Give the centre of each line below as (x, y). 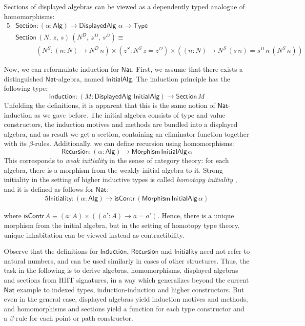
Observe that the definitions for (51, 251)
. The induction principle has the (181, 78)
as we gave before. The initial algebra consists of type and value (130, 114)
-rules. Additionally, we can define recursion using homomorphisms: (133, 143)
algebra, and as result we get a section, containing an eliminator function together (127, 133)
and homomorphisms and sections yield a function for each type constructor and (124, 308)
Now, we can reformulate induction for (61, 69)
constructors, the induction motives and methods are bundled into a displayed (121, 124)
